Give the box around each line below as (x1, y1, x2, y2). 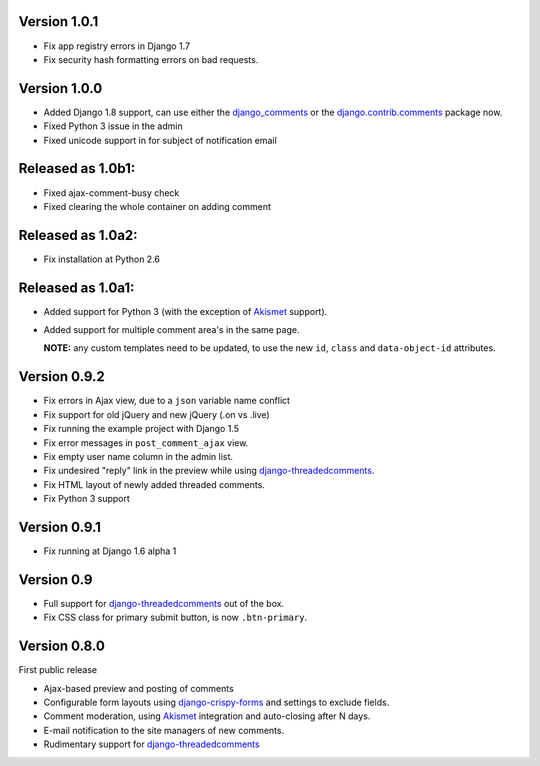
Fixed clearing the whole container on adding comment (43, 200, 272, 212)
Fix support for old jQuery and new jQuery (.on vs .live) (43, 408, 270, 420)
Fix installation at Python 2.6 (43, 253, 160, 265)
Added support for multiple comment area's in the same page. (43, 324, 300, 336)
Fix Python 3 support (43, 493, 130, 505)
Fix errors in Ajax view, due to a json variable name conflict (43, 395, 290, 407)
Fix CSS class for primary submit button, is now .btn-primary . (43, 611, 308, 624)
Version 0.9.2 (18, 368, 105, 385)
